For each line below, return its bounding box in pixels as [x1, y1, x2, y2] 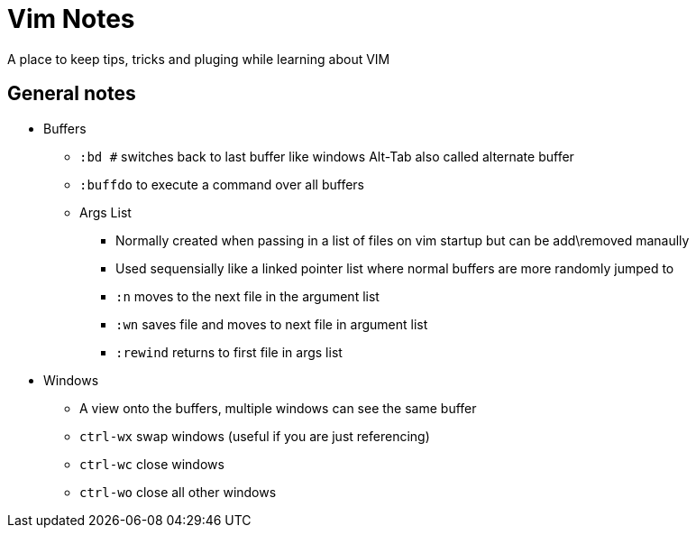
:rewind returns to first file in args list [115, 344, 343, 360]
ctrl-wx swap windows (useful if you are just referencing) [79, 428, 430, 444]
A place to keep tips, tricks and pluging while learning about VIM [7, 51, 390, 67]
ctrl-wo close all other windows [79, 484, 277, 500]
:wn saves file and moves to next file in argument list [115, 316, 428, 332]
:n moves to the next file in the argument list [115, 288, 380, 304]
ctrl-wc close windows [79, 456, 224, 472]
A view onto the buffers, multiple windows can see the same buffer [79, 400, 477, 416]
